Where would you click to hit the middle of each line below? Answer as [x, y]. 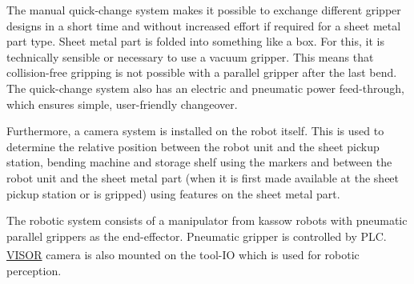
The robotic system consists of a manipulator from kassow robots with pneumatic [207, 220]
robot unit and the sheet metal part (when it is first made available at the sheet [203, 177]
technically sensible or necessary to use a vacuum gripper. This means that [190, 56]
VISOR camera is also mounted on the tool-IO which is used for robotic [183, 254]
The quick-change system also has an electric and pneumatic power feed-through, [205, 88]
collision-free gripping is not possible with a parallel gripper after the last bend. [202, 72]
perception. [34, 270]
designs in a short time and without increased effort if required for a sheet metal [204, 25]
